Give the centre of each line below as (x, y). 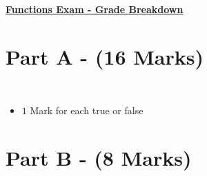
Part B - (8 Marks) (99, 158)
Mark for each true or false (87, 110)
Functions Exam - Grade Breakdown (95, 9)
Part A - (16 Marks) (105, 56)
